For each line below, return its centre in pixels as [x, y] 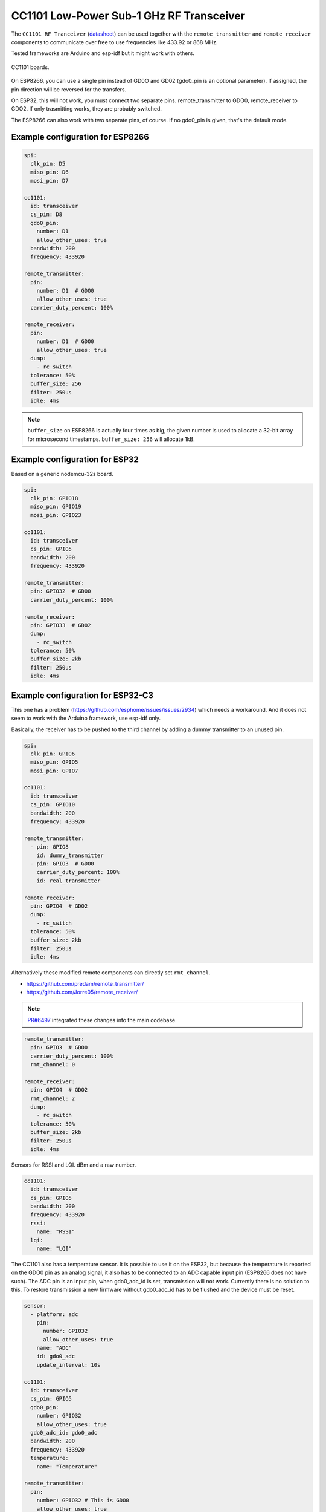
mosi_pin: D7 [50, 181]
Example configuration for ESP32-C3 [82, 695]
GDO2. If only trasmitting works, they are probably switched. [87, 109]
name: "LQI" [54, 1248]
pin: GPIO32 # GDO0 [61, 591]
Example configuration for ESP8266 [80, 137]
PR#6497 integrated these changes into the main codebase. [102, 1020]
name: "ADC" [54, 1348]
